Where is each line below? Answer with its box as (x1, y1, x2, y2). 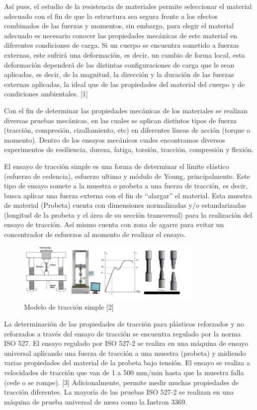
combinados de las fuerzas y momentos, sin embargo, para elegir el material (4, 20, 234, 31)
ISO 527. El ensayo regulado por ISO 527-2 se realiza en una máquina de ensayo (4, 338, 249, 348)
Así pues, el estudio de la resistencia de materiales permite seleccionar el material (4, 1, 252, 11)
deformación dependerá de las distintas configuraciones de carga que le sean (4, 59, 235, 70)
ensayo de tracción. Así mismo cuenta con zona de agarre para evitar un (4, 219, 224, 230)
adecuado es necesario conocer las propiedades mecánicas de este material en (4, 30, 238, 40)
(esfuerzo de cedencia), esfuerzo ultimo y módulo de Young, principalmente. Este (4, 170, 250, 181)
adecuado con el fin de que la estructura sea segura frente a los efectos (4, 10, 218, 21)
